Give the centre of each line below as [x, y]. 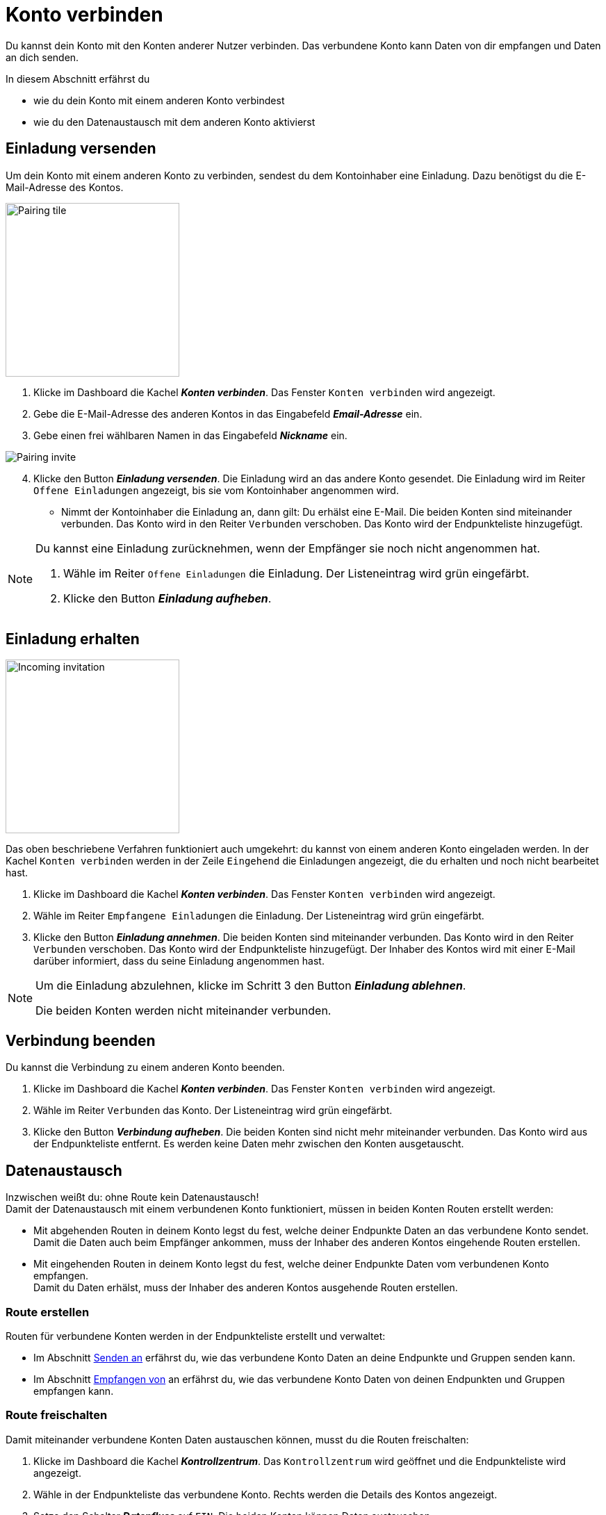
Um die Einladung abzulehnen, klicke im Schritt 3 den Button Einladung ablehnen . [251, 986]
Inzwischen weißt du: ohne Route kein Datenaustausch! [132, 1197]
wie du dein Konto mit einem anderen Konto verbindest [159, 100]
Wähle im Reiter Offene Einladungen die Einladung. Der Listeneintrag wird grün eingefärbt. [296, 573]
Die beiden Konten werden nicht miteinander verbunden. [183, 1011]
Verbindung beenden [81, 1040]
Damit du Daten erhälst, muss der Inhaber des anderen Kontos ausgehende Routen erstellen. [246, 1288]
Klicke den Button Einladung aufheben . [167, 598]
